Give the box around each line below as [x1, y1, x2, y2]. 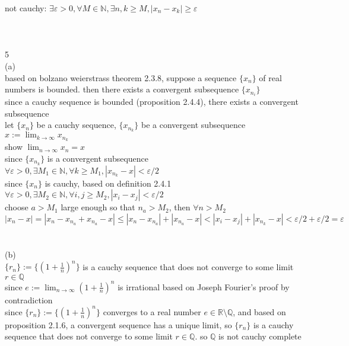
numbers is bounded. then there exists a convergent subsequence [5, 83, 239, 95]
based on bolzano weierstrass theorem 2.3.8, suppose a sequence [5, 71, 237, 84]
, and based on [233, 305, 286, 318]
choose [5, 201, 28, 213]
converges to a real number [103, 305, 201, 318]
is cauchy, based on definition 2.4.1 [45, 177, 172, 189]
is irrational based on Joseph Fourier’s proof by [118, 280, 290, 293]
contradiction [5, 293, 53, 306]
